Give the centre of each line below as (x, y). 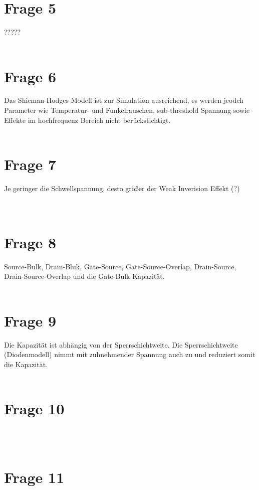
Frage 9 (30, 320)
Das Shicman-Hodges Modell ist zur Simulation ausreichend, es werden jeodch (124, 100)
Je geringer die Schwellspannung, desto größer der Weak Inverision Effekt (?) (122, 188)
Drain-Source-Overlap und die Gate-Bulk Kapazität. (84, 276)
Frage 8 (30, 242)
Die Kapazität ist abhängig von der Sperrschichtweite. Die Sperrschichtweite (121, 344)
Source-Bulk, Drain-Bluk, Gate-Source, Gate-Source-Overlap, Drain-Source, (120, 266)
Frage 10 (34, 409)
